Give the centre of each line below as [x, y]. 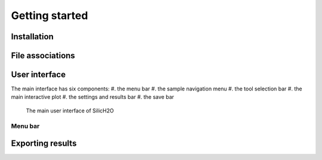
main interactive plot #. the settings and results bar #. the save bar [92, 97]
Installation [32, 37]
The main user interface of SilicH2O [70, 111]
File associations [43, 56]
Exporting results [44, 144]
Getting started [49, 15]
